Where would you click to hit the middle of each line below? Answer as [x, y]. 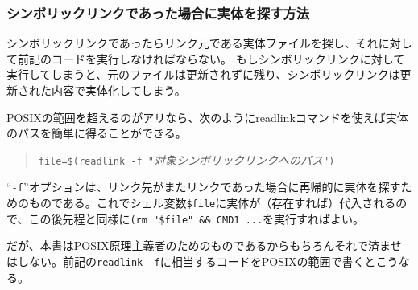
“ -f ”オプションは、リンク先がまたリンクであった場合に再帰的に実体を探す [204, 187]
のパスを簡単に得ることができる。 [97, 133]
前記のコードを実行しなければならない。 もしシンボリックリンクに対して [211, 58]
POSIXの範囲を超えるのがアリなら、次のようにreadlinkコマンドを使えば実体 [207, 117]
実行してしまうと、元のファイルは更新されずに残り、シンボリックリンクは [203, 74]
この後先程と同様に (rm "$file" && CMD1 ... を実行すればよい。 [197, 218]
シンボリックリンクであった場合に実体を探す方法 [158, 12]
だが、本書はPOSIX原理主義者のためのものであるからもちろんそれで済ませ [204, 245]
